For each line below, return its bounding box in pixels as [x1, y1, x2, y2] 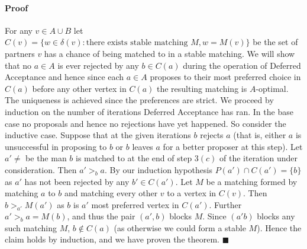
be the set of [253, 36, 298, 48]
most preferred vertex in [91, 198, 179, 210]
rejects [200, 129, 224, 141]
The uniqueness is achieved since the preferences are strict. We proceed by [5, 94, 274, 106]
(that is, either [233, 129, 286, 141]
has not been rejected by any [24, 175, 130, 187]
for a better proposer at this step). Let [163, 140, 303, 152]
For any [5, 24, 33, 36]
